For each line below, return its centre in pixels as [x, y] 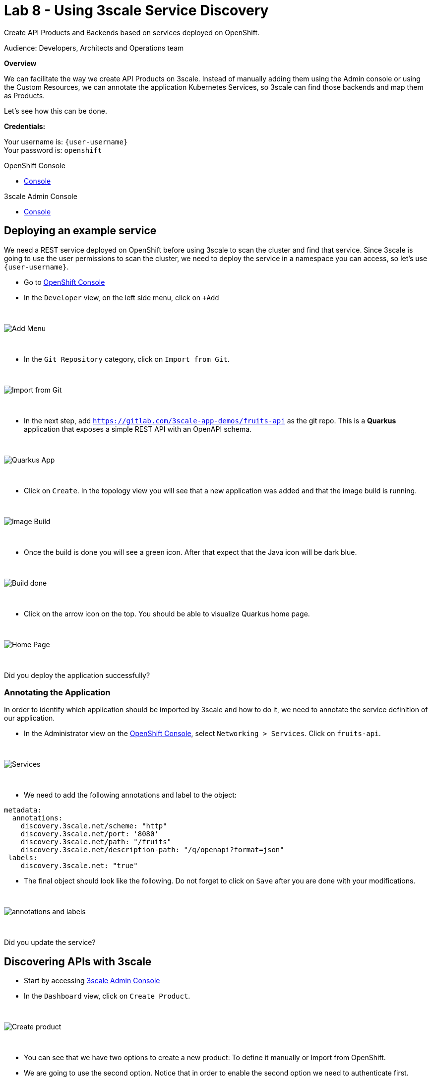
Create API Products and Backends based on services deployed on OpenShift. [132, 32]
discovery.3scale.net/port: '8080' [90, 834]
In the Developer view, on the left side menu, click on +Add [122, 297]
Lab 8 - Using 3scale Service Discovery [136, 10]
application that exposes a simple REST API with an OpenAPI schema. [138, 429]
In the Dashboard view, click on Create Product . [107, 996]
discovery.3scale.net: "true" [79, 866]
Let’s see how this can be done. [56, 111]
